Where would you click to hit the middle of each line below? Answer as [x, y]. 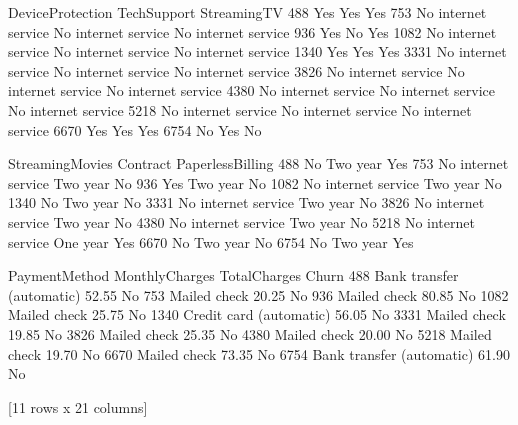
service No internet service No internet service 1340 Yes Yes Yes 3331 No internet [257, 51]
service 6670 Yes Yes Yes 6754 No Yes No [135, 129]
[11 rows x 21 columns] [78, 406]
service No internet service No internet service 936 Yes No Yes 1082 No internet [252, 31]
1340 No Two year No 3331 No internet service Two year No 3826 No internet [246, 202]
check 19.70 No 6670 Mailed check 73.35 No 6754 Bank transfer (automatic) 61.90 [259, 353]
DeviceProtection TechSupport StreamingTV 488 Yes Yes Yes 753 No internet [247, 12]
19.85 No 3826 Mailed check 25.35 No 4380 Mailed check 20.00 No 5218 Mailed [250, 333]
